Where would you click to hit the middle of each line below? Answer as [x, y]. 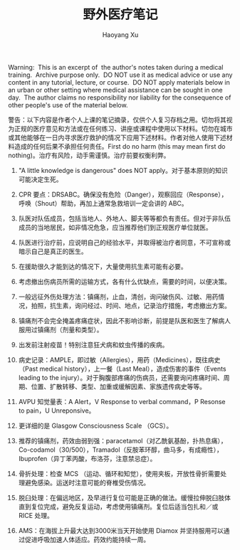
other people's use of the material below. [68, 105]
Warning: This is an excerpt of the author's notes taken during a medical [116, 67]
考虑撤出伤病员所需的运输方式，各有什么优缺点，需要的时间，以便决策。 [124, 281]
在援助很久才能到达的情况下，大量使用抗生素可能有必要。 [103, 266]
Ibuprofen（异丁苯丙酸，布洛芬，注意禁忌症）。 [87, 458]
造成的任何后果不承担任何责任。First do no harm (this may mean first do [120, 146]
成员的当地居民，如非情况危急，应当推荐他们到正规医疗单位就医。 [115, 227]
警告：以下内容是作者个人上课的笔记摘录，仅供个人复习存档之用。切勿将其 [117, 120]
